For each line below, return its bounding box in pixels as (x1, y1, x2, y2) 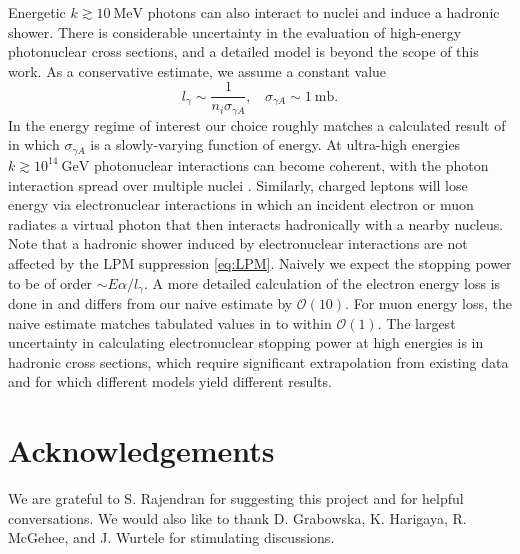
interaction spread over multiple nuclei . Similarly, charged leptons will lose (8, 174, 468, 195)
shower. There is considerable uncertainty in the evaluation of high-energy (8, 21, 462, 42)
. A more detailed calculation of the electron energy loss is (143, 272, 501, 293)
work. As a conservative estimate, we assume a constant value (8, 60, 387, 81)
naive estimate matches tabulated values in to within (8, 312, 332, 333)
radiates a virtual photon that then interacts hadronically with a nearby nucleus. (8, 213, 504, 234)
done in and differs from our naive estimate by (8, 292, 293, 313)
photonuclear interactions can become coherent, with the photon (93, 154, 489, 175)
